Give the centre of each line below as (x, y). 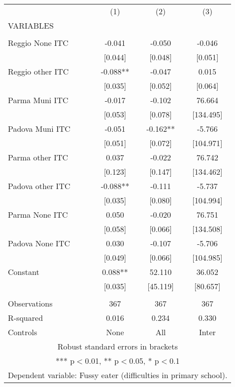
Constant (24, 272)
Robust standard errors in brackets (117, 346)
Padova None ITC (39, 243)
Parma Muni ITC (38, 100)
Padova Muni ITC (39, 129)
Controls (23, 332)
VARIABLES (31, 25)
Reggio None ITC (38, 43)
